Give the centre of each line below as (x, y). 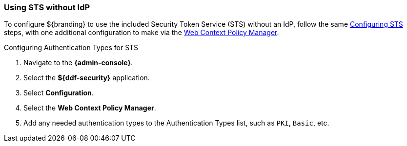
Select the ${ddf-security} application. (87, 78)
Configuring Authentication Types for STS (71, 48)
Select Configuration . (59, 93)
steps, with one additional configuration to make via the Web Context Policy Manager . (142, 33)
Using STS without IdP (47, 7)
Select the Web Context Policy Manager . (90, 108)
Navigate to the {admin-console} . (78, 63)
